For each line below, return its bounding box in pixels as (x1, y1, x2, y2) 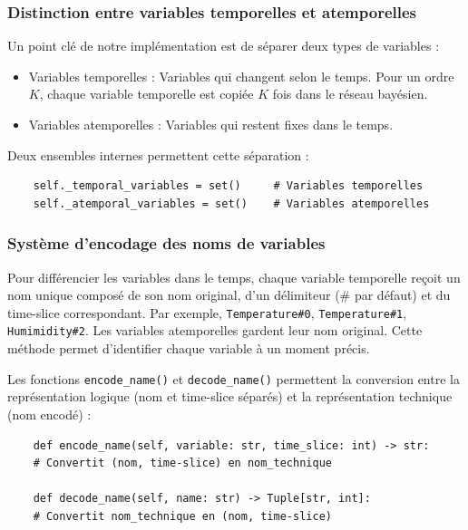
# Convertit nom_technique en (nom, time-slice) (33, 509, 332, 523)
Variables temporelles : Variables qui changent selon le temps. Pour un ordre (28, 66, 454, 85)
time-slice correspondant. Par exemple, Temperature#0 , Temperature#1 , (7, 303, 407, 322)
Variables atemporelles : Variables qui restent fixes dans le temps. (28, 115, 394, 133)
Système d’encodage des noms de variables (7, 232, 326, 255)
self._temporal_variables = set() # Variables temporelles (33, 179, 424, 193)
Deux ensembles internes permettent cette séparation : (7, 145, 309, 164)
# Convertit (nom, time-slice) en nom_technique (33, 457, 332, 470)
